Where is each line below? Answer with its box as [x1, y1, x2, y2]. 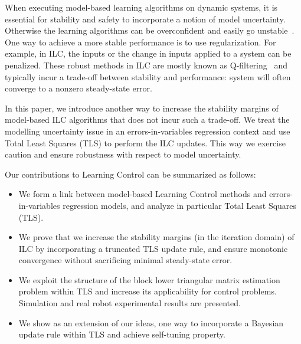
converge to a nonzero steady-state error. [5, 82, 152, 94]
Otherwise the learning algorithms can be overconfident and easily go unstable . [5, 24, 295, 37]
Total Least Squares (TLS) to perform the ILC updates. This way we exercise [5, 136, 286, 149]
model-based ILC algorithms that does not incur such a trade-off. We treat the [5, 113, 290, 126]
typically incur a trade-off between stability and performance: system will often [5, 70, 291, 83]
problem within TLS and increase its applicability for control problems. [18, 285, 277, 297]
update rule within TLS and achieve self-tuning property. [18, 328, 225, 340]
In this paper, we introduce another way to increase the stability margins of [5, 101, 279, 114]
